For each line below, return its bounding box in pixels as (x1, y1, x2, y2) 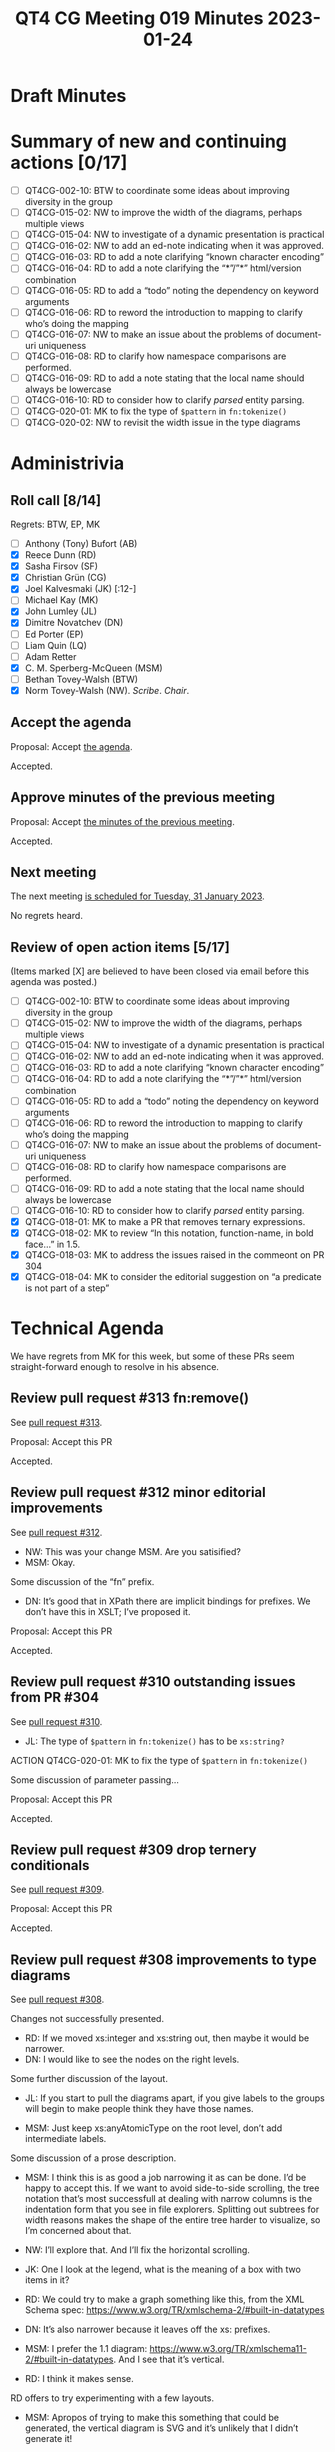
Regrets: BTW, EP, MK (10, 518, 101, 530)
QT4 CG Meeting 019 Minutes (14, 7, 264, 30)
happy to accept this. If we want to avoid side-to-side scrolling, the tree (24, 2182, 320, 2194)
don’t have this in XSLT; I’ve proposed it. (24, 1605, 191, 1617)
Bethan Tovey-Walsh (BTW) (24, 673, 138, 685)
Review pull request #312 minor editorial (10, 1484, 267, 1501)
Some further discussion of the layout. (10, 2073, 168, 2085)
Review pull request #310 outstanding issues (10, 1673, 296, 1691)
